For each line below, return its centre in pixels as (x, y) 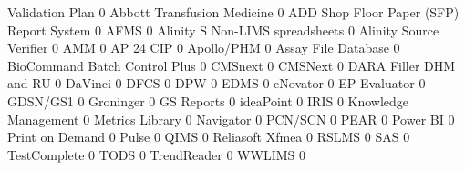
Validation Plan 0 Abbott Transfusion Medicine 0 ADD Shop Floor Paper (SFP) (233, 12)
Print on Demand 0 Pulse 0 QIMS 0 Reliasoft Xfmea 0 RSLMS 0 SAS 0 (209, 137)
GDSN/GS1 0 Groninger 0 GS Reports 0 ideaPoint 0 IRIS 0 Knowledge (208, 100)
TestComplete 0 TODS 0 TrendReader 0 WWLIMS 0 (156, 154)
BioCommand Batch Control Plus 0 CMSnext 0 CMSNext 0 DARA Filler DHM (232, 65)
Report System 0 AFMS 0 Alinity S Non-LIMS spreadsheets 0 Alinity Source (223, 30)
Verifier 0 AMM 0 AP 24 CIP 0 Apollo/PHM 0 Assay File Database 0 (204, 48)
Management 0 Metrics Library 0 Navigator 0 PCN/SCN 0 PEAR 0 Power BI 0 (231, 119)
